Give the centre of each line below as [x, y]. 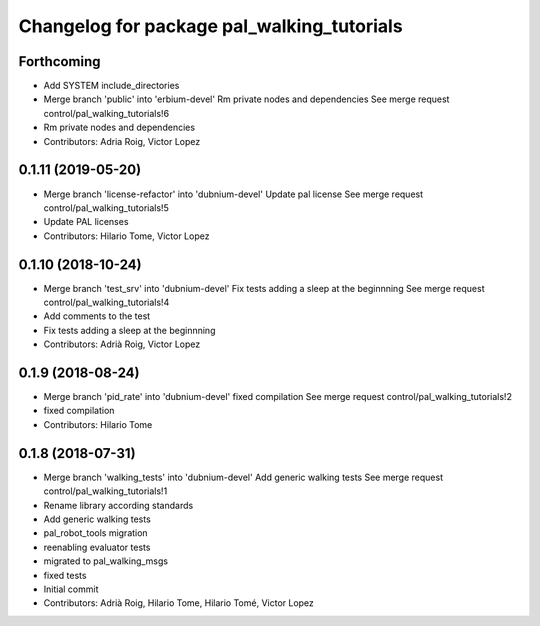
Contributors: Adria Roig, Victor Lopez [122, 141]
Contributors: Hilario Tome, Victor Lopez [126, 236]
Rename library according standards [118, 505]
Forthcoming [59, 61]
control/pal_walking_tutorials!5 [106, 207]
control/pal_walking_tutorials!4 [106, 302]
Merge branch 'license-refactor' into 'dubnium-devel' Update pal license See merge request [233, 194]
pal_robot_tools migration [96, 533]
